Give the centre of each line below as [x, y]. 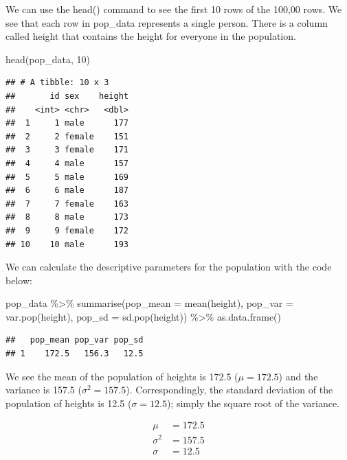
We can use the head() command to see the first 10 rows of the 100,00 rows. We [174, 9]
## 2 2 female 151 [67, 136]
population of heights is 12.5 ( [69, 403]
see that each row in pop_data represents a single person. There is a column [167, 22]
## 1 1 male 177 [67, 123]
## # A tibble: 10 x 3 [57, 83]
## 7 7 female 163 [67, 204]
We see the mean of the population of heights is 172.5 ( [122, 376]
